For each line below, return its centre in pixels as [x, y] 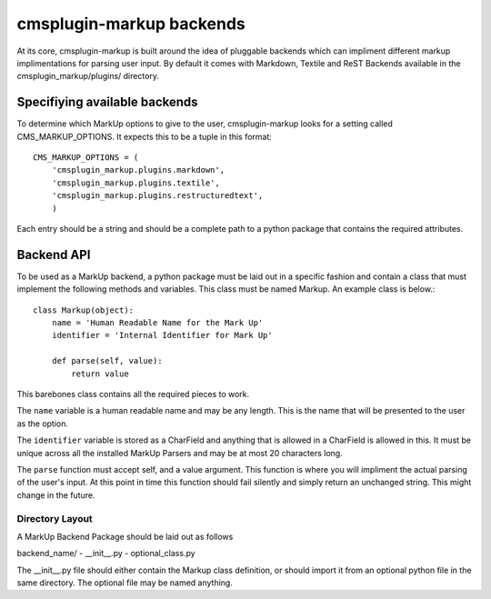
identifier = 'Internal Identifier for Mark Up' [162, 335]
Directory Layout [55, 518]
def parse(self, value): [107, 361]
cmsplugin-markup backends [131, 24]
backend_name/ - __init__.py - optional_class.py [106, 554]
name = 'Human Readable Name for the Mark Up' [157, 323]
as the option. [42, 424]
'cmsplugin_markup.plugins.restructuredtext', [157, 196]
